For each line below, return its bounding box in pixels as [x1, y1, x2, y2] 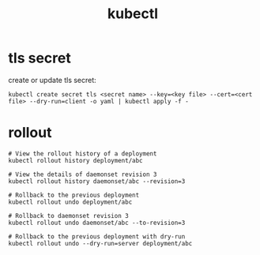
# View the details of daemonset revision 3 [8, 171, 157, 178]
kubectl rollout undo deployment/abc [8, 198, 133, 206]
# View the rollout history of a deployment [8, 149, 157, 158]
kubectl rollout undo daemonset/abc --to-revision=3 [8, 219, 186, 227]
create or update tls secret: [8, 75, 96, 84]
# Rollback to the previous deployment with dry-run [8, 232, 186, 241]
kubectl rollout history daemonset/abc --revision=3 [8, 177, 186, 186]
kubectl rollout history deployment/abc [8, 156, 144, 164]
